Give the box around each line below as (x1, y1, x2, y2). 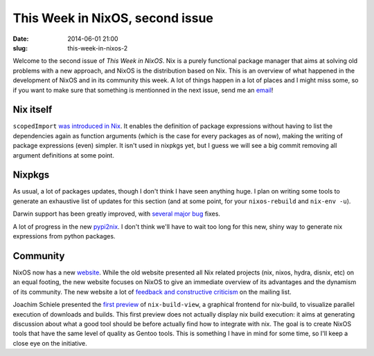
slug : (12, 44, 28, 52)
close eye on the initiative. (12, 339, 88, 347)
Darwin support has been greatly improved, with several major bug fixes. (12, 209, 221, 218)
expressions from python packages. (12, 232, 116, 241)
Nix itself (12, 104, 53, 115)
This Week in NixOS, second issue (12, 10, 214, 26)
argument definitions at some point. (12, 151, 114, 159)
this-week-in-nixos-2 (67, 44, 128, 52)
